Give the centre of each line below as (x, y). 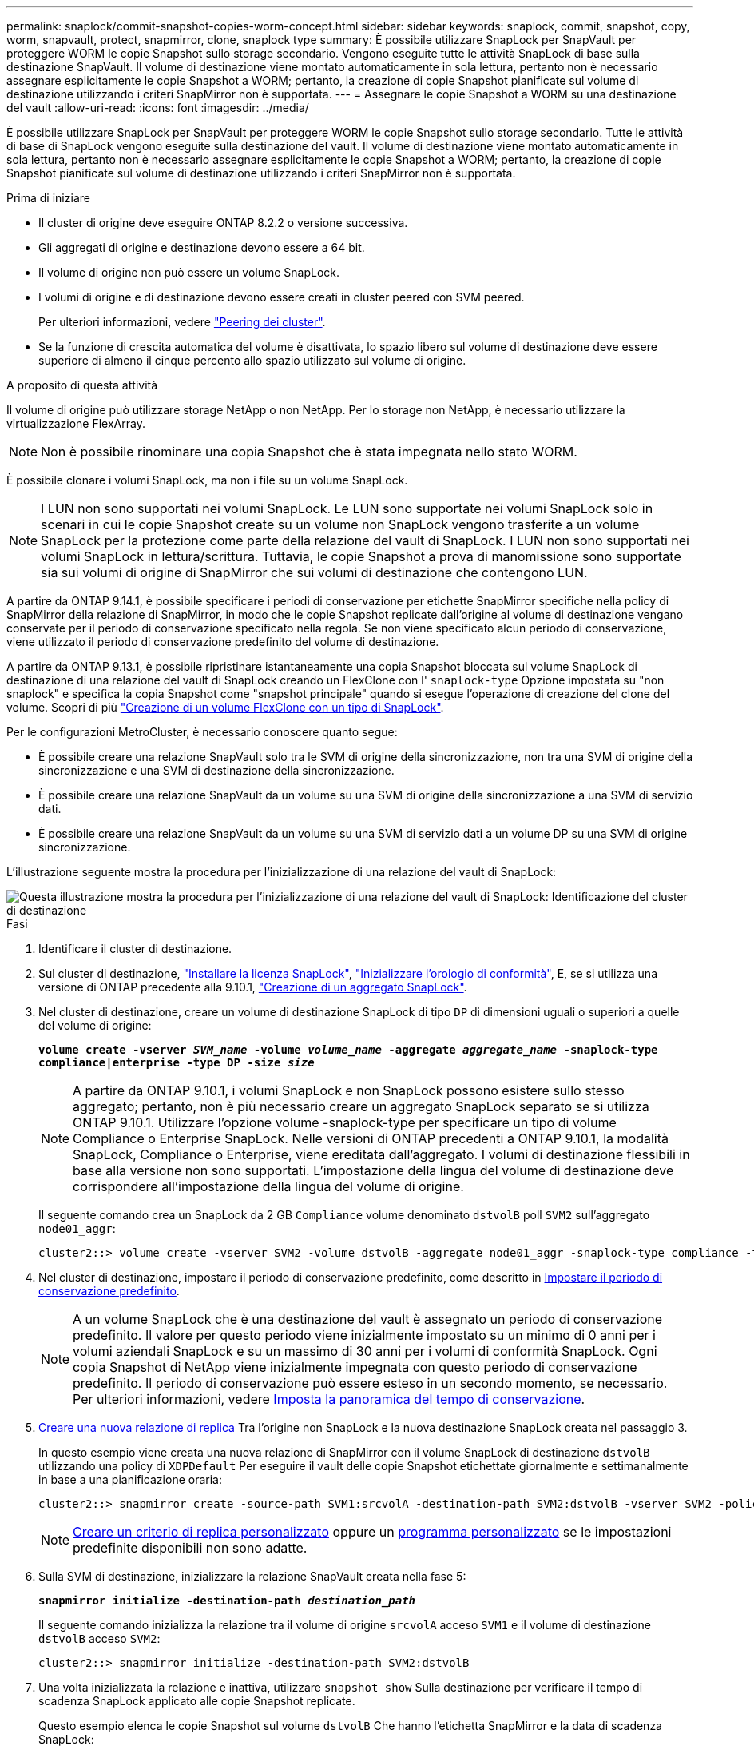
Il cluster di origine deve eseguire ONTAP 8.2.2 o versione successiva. (223, 223)
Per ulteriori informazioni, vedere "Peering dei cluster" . (182, 322)
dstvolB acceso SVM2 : (99, 1638)
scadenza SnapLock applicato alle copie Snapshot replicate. (197, 1701)
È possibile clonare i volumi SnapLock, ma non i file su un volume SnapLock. (207, 480)
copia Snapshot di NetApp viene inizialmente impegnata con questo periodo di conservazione (355, 1367)
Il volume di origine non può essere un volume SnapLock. (189, 272)
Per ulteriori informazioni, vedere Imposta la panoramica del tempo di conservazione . (329, 1399)
